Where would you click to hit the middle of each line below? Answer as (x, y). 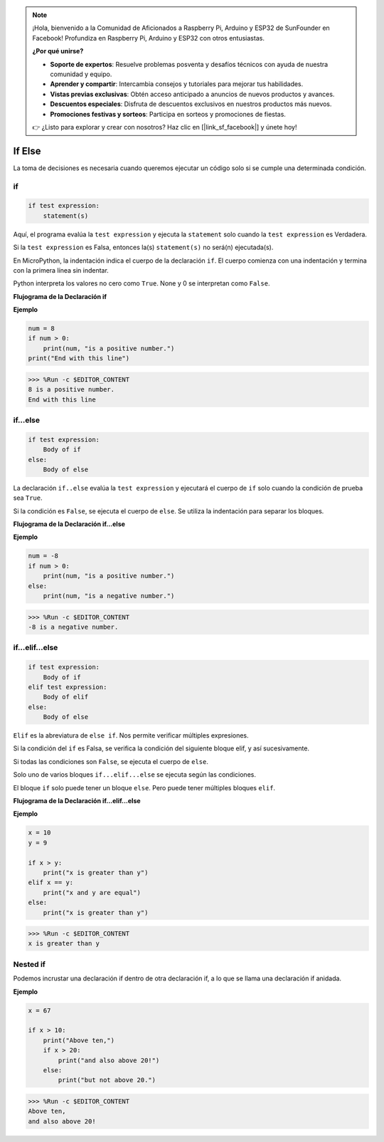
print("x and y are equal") (92, 892)
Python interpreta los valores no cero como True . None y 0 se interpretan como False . (142, 283)
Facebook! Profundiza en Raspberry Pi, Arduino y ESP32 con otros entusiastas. (148, 38)
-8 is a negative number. (73, 627)
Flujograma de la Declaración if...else (69, 524)
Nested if (30, 964)
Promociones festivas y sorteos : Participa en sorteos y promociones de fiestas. (168, 114)
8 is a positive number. (71, 389)
